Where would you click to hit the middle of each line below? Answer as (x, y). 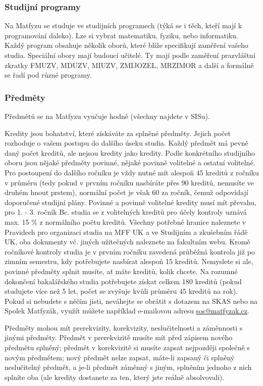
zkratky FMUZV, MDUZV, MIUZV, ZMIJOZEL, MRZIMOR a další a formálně (129, 65)
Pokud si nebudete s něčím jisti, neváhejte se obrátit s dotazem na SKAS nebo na (131, 301)
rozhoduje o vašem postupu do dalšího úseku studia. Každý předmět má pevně (126, 143)
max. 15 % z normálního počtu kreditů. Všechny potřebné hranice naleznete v (125, 221)
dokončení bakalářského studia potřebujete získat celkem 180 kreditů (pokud (123, 281)
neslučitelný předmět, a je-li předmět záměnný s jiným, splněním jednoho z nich (128, 367)
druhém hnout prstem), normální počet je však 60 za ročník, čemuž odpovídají (126, 192)
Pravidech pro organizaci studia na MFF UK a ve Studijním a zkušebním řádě (126, 232)
